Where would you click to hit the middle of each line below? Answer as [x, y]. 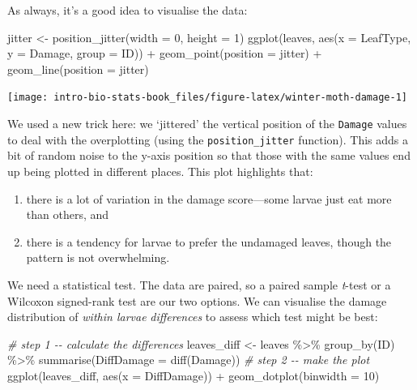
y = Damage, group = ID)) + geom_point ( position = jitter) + [165, 53]
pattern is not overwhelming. [98, 257]
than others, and [68, 214]
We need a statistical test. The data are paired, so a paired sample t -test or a [199, 284]
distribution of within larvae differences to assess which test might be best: [193, 317]
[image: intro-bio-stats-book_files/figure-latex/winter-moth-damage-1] [207, 98]
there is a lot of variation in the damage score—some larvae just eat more [209, 198]
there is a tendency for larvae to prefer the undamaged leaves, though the [209, 241]
